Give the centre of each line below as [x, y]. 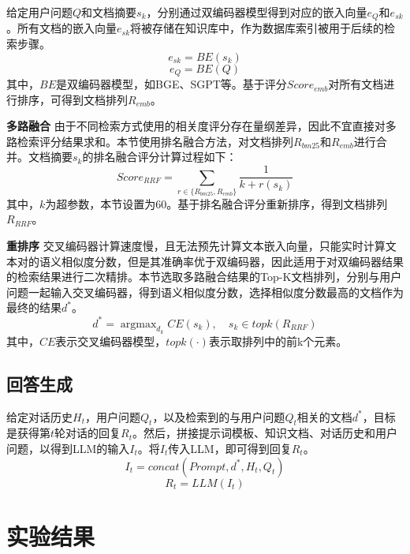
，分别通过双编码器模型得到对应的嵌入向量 [257, 12]
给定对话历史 [39, 416]
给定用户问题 [39, 12]
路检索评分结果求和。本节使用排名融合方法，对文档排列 [150, 141]
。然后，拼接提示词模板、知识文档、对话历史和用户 [265, 433]
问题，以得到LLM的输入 [68, 448]
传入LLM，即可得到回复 [230, 448]
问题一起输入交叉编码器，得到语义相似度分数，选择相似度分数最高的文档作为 [205, 292]
